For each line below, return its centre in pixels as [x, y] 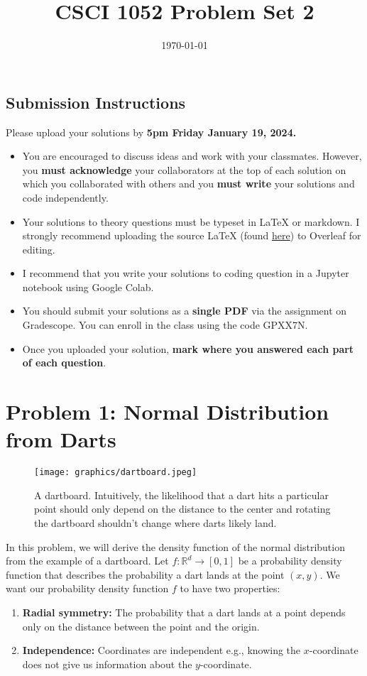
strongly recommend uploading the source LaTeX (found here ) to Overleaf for [192, 235]
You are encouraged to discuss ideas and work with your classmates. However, [192, 156]
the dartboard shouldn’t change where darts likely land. [155, 523]
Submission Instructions [96, 102]
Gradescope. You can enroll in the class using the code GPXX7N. [165, 325]
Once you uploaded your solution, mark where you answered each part [188, 348]
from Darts [61, 439]
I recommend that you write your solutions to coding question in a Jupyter [186, 273]
